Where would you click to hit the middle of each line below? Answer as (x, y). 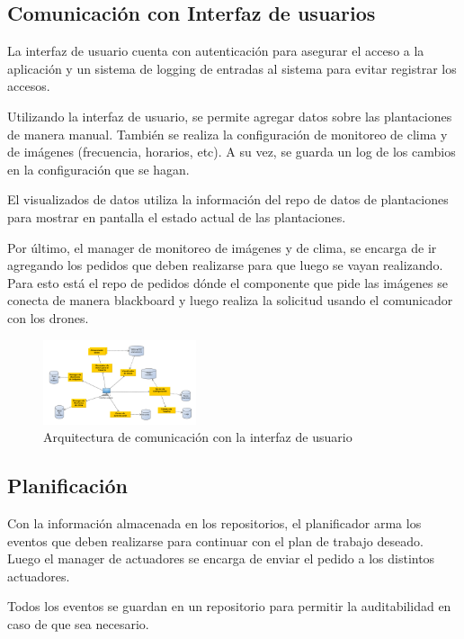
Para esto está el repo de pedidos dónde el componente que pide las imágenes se (228, 282)
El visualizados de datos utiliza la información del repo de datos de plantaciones (228, 199)
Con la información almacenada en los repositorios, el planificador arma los (214, 522)
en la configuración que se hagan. (98, 169)
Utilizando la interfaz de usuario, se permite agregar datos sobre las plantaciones (230, 116)
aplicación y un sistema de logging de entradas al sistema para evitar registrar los (232, 68)
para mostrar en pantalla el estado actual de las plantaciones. (177, 216)
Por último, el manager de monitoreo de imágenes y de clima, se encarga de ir (222, 247)
